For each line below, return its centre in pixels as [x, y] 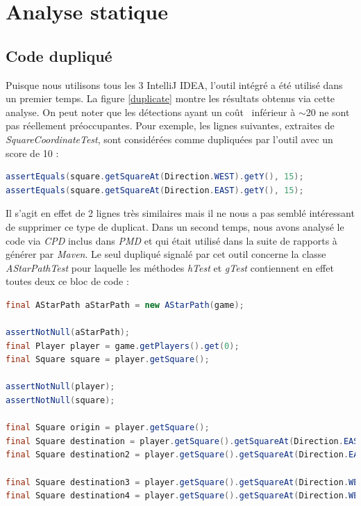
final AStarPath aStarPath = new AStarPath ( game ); [125, 305]
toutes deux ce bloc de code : [67, 281]
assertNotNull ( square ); [60, 401]
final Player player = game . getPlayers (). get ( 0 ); [123, 346]
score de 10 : [32, 153]
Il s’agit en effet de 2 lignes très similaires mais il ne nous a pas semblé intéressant [180, 213]
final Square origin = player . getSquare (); [108, 428]
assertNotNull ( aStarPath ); [68, 333]
